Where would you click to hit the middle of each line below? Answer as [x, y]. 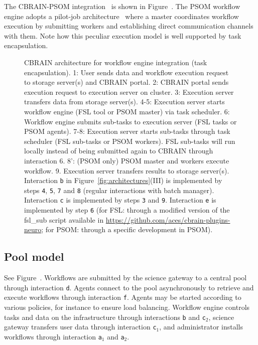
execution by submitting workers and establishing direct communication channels [129, 26]
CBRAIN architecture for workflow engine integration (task [116, 62]
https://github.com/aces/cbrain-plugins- [168, 219]
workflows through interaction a [53, 336]
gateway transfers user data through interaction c [80, 327]
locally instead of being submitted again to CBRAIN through [119, 151]
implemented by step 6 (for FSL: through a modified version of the [127, 210]
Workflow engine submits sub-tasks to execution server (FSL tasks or [131, 121]
